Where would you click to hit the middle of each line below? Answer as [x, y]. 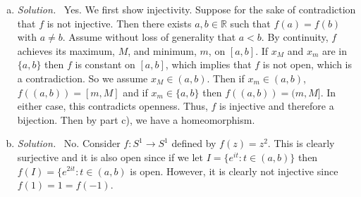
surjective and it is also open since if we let [110, 157]
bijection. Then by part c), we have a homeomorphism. [136, 119]
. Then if [226, 78]
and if [135, 92]
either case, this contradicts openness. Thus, [112, 106]
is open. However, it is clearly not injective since [234, 171]
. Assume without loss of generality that [149, 37]
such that [250, 23]
